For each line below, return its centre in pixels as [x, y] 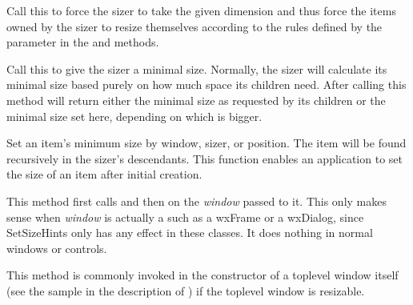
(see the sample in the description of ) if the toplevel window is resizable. [186, 290]
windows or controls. [57, 248]
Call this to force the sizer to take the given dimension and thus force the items [201, 10]
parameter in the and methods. [83, 42]
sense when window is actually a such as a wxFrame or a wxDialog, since [185, 217]
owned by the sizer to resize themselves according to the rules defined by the [194, 26]
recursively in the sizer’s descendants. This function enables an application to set [204, 158]
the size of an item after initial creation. [104, 174]
